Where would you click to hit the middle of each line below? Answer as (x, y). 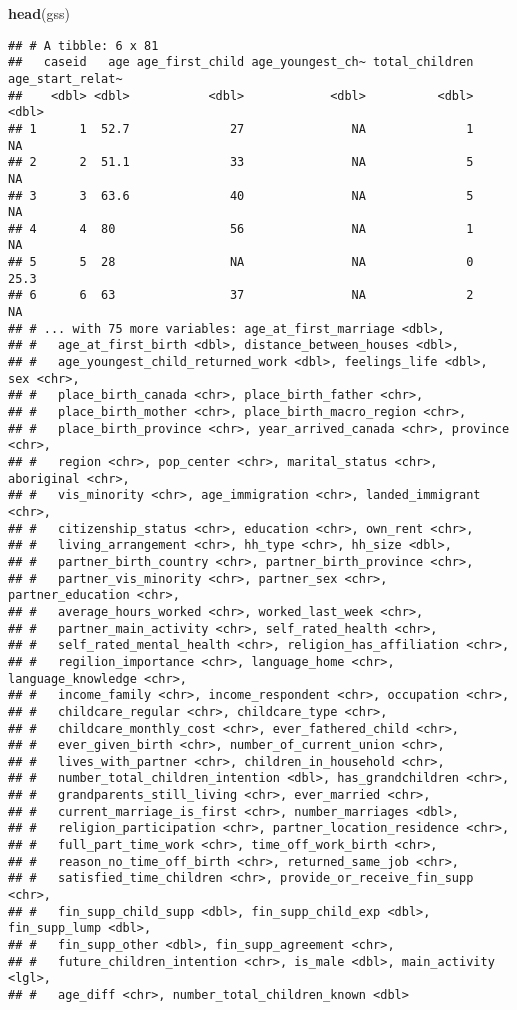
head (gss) (39, 13)
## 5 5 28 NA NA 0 (241, 262)
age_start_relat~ (65, 78)
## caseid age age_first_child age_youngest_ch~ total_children (241, 62)
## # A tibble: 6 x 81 (83, 45)
